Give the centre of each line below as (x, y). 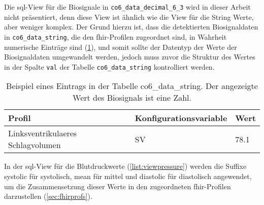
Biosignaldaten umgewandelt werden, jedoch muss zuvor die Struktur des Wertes (130, 57)
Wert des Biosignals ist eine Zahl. (132, 98)
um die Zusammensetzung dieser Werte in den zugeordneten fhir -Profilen (118, 186)
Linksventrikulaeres (43, 133)
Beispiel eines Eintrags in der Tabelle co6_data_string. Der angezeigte (132, 86)
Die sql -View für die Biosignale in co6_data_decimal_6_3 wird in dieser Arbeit (127, 7)
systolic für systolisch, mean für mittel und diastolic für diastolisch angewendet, (128, 176)
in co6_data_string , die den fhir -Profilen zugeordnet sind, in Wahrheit (115, 36)
